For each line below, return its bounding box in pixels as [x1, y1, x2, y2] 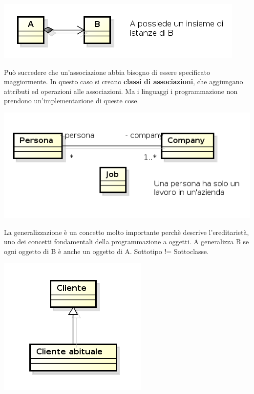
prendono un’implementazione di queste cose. [4, 95, 139, 106]
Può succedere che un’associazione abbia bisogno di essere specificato [4, 67, 210, 77]
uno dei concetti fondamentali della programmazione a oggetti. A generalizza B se [4, 236, 249, 247]
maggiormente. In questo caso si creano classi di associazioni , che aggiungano [4, 76, 243, 87]
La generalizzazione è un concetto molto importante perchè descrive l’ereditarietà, [4, 227, 249, 237]
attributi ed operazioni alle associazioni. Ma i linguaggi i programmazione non [4, 86, 238, 96]
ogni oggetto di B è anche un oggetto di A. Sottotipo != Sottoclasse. [4, 246, 209, 256]
